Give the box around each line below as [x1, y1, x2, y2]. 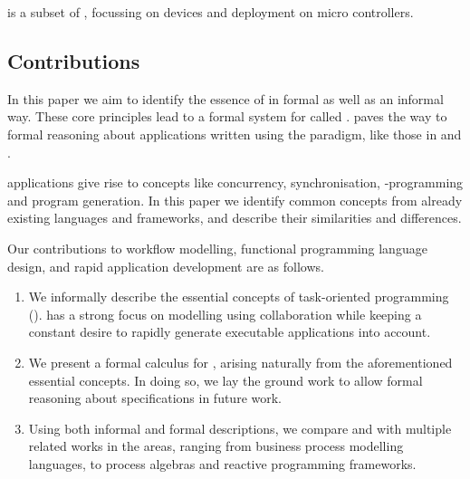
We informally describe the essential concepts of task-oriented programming [28, 287, 449, 306]
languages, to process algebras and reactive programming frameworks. [28, 454, 417, 473]
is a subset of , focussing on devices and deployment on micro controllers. [7, 3, 414, 21]
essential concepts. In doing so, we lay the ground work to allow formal [28, 370, 423, 389]
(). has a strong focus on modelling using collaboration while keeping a [28, 304, 422, 323]
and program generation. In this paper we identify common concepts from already [7, 190, 463, 209]
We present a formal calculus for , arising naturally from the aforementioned [28, 352, 453, 371]
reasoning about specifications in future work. [28, 388, 283, 407]
